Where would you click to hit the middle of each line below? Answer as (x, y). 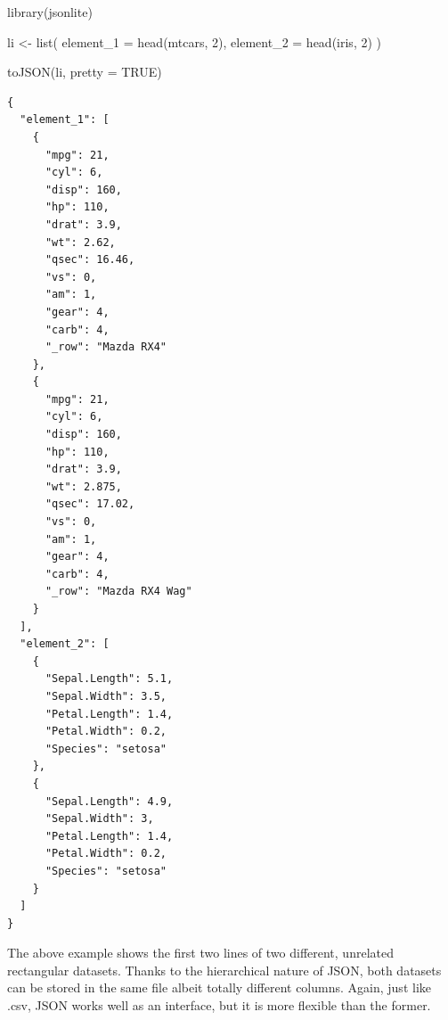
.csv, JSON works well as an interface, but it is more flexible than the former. (219, 1005)
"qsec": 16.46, (90, 260)
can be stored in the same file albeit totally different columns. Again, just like (219, 987)
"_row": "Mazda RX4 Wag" (118, 592)
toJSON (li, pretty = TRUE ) (85, 72)
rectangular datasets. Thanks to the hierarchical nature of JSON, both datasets (224, 970)
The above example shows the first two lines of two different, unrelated (200, 953)
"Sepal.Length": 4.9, (109, 801)
